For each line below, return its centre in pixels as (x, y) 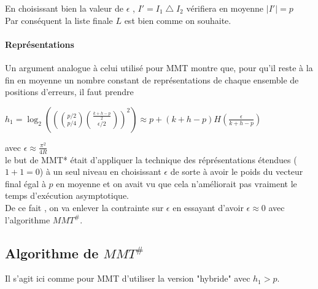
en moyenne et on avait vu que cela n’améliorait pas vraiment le (176, 183)
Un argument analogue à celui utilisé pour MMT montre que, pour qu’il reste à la (159, 67)
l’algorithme (28, 219)
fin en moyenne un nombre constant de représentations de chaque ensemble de (152, 79)
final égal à (25, 183)
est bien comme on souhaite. (178, 20)
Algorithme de (52, 252)
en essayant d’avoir (208, 207)
